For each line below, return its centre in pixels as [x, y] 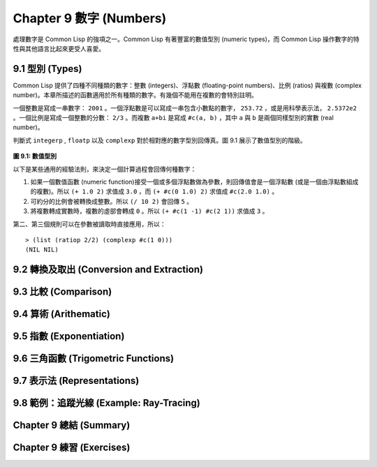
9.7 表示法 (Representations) [76, 381]
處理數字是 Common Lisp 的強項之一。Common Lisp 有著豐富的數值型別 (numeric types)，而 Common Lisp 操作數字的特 [186, 39]
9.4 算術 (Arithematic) [62, 314]
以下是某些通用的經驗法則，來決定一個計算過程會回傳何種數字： [105, 169]
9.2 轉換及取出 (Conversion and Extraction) [108, 270]
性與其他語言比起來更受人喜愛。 [59, 48]
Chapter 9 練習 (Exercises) [72, 448]
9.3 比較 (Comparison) [62, 292]
